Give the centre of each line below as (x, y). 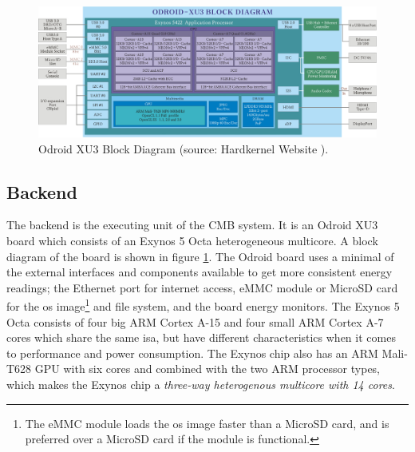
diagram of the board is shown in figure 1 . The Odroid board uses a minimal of (200, 256)
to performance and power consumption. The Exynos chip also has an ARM (192, 353)
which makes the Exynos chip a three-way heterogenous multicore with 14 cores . (201, 384)
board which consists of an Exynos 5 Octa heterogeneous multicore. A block (192, 240)
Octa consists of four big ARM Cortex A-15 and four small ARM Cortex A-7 (195, 321)
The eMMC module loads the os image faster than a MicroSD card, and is (207, 423)
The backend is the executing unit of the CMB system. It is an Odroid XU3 (192, 225)
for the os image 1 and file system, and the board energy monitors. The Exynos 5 (203, 305)
